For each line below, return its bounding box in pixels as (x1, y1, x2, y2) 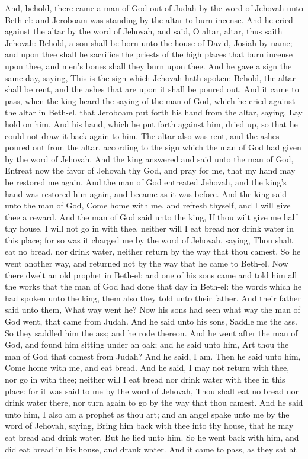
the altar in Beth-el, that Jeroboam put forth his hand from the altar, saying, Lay (5, 106, 303, 118)
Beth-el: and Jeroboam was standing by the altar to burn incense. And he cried (5, 13, 293, 25)
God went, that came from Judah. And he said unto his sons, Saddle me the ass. (5, 315, 297, 328)
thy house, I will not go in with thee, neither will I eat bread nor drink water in (5, 222, 294, 235)
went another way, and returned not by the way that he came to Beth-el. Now (5, 257, 288, 269)
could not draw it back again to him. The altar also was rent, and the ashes (5, 129, 280, 142)
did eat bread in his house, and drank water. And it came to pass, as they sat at (5, 442, 297, 455)
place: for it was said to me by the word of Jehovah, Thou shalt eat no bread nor (5, 384, 299, 397)
